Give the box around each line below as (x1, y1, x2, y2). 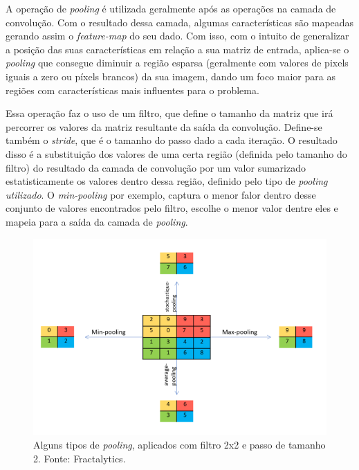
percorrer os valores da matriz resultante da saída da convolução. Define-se (6, 119, 322, 134)
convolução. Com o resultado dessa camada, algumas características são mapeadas (6, 15, 354, 29)
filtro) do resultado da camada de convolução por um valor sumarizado (6, 160, 306, 174)
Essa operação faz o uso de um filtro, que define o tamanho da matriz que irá (6, 106, 333, 120)
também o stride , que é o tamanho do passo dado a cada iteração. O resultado (6, 133, 338, 147)
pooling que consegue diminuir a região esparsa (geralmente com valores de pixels (6, 55, 349, 70)
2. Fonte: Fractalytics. (33, 451, 126, 465)
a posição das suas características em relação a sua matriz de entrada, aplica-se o (6, 42, 349, 56)
